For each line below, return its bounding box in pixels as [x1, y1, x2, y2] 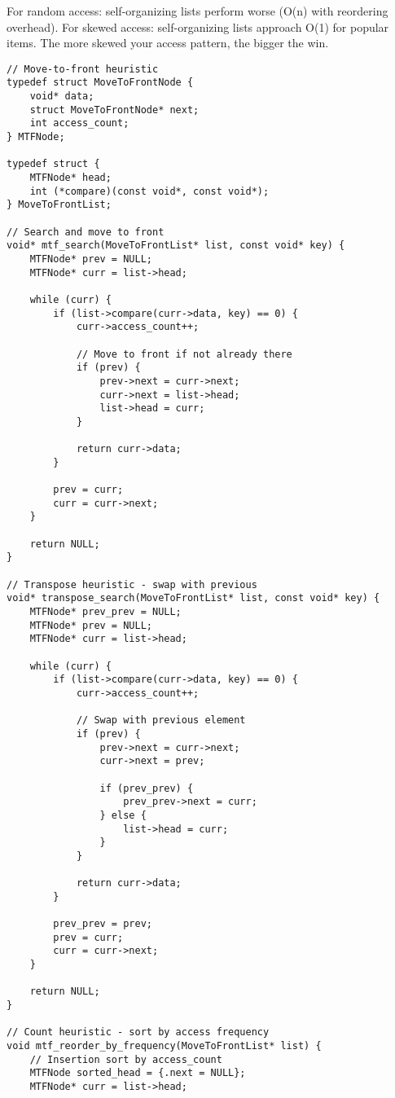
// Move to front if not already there [76, 348, 292, 360]
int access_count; [29, 117, 129, 130]
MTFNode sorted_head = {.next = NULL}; [29, 1067, 246, 1079]
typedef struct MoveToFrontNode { [7, 77, 194, 89]
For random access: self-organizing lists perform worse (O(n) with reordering [7, 2, 388, 19]
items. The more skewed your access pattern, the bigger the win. [7, 34, 329, 51]
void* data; [29, 90, 94, 103]
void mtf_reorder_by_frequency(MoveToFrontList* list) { [7, 1040, 322, 1052]
